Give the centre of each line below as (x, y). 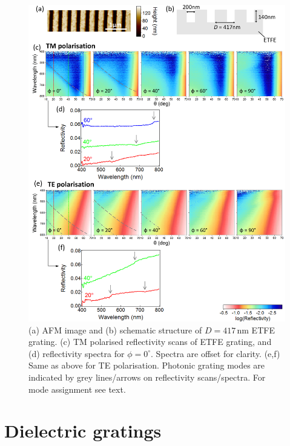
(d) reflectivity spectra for (77, 353)
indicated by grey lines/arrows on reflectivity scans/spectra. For (147, 377)
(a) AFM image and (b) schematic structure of (115, 330)
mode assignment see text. (77, 389)
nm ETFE (256, 330)
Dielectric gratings (83, 431)
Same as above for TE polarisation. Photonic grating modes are (147, 365)
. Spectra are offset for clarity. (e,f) (216, 353)
